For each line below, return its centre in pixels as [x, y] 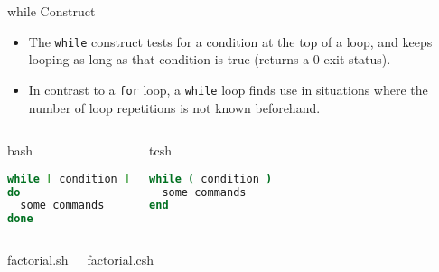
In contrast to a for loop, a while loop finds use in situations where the [228, 89]
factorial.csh [121, 260]
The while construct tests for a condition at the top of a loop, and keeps [230, 41]
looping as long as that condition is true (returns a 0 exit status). [210, 59]
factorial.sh [38, 260]
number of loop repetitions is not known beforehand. [174, 107]
